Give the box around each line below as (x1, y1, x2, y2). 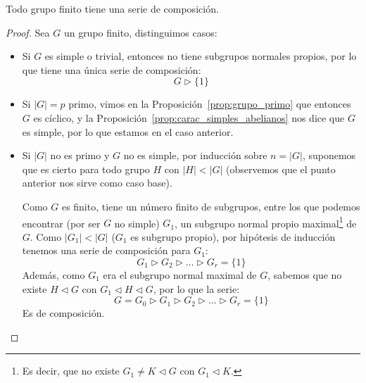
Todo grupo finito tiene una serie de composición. (6, 1, 219, 15)
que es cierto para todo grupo (22, 161, 150, 176)
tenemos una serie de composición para (22, 243, 191, 258)
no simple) (114, 215, 160, 230)
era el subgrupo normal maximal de (103, 267, 257, 282)
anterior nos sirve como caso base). (22, 175, 172, 190)
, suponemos (302, 148, 356, 163)
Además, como (22, 267, 85, 282)
